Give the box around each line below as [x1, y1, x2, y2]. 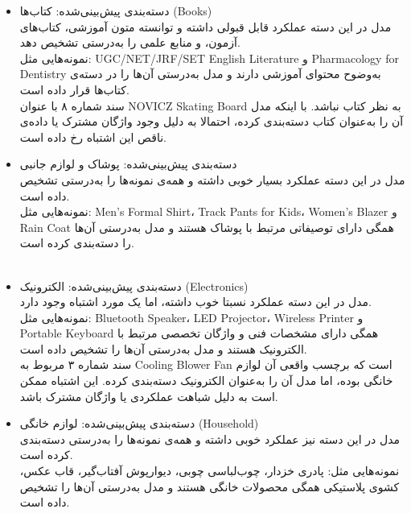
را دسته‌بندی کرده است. [19, 234, 134, 251]
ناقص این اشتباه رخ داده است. [19, 128, 166, 145]
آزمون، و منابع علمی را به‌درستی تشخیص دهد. [19, 34, 240, 51]
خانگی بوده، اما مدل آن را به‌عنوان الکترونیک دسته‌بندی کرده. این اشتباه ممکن [19, 372, 393, 389]
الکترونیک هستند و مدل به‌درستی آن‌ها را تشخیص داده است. [19, 340, 307, 357]
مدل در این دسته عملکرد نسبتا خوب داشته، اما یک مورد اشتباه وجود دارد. [19, 293, 372, 310]
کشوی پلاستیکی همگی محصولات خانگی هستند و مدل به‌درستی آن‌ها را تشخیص [19, 478, 400, 494]
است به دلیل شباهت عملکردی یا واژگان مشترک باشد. [19, 387, 278, 404]
